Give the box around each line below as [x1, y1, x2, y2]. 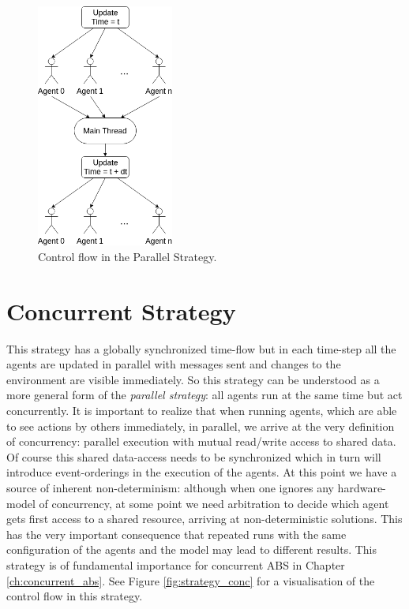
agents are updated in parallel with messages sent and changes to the [6, 356, 341, 372]
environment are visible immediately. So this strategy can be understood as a [6, 371, 380, 387]
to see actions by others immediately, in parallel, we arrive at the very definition [6, 417, 395, 434]
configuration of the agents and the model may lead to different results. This [6, 541, 377, 558]
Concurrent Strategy [6, 294, 236, 327]
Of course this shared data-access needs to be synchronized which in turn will [6, 448, 381, 465]
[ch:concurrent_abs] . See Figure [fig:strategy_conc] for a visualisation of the [6, 572, 375, 588]
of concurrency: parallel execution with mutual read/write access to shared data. [6, 433, 396, 450]
